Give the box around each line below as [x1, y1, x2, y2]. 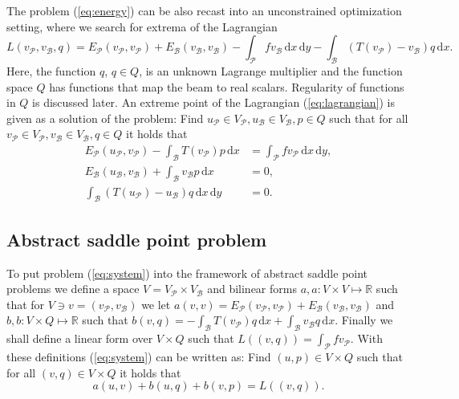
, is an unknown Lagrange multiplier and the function [139, 62, 403, 79]
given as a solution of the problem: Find [6, 109, 204, 126]
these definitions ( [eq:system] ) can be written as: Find [6, 348, 271, 365]
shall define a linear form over [6, 330, 153, 347]
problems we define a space [6, 280, 140, 297]
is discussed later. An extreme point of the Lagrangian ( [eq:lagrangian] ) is [32, 94, 395, 111]
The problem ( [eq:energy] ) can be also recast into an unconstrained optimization [6, 2, 402, 18]
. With [350, 330, 383, 347]
